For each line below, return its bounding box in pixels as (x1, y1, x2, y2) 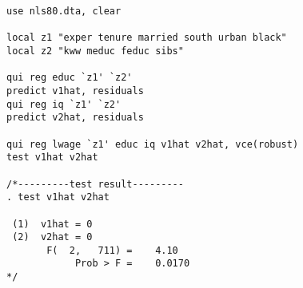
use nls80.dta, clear (6, 6, 122, 17)
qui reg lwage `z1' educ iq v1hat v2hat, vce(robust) (6, 138, 299, 150)
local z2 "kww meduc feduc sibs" (6, 45, 184, 57)
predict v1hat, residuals (6, 85, 144, 97)
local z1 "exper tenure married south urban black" (6, 32, 287, 44)
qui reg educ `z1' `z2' (6, 72, 133, 84)
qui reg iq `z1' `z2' (6, 98, 122, 110)
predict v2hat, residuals (6, 112, 144, 124)
